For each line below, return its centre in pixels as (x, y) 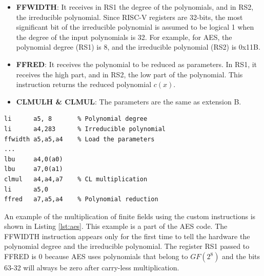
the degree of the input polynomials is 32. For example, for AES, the (124, 37)
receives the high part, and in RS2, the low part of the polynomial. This (129, 74)
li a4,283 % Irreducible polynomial (85, 129)
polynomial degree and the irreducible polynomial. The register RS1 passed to (127, 246)
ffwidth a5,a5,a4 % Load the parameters (79, 139)
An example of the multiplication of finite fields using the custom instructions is (130, 216)
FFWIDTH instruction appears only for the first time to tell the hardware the (127, 236)
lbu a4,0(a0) (34, 159)
